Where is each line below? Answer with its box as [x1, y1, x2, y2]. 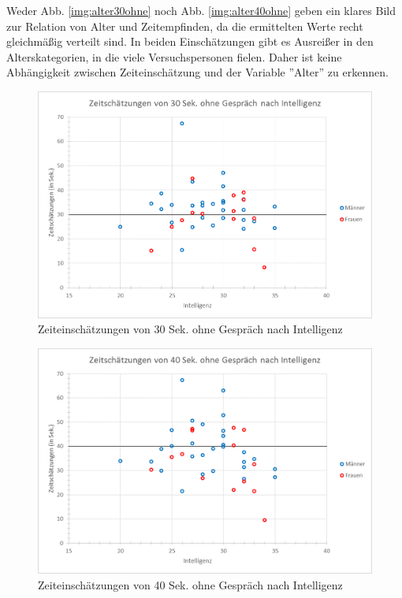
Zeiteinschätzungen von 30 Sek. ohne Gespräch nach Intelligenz [38, 321, 343, 337]
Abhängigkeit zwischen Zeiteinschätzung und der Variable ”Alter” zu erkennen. [6, 64, 389, 80]
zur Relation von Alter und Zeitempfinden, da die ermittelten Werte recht [6, 17, 363, 34]
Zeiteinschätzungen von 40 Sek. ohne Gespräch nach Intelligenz [38, 576, 343, 592]
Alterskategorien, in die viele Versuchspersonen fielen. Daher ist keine [6, 48, 342, 65]
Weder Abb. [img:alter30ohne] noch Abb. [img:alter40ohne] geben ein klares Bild [6, 2, 396, 18]
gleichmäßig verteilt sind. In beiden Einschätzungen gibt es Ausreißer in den [6, 33, 374, 50]
